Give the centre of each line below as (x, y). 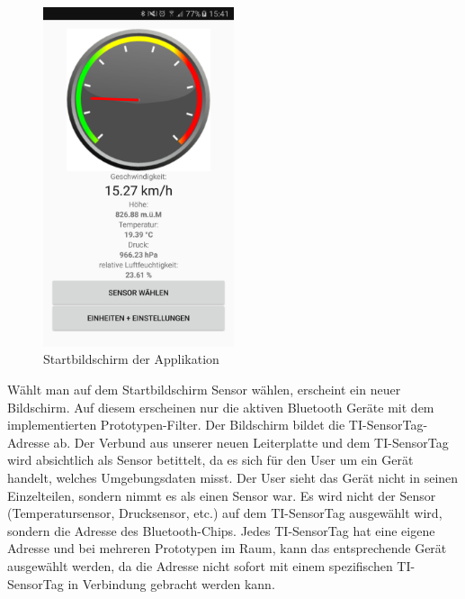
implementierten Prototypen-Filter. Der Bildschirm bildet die (176, 425)
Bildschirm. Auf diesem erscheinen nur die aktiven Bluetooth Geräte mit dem (221, 407)
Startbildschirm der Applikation (131, 359)
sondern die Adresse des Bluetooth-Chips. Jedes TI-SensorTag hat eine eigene (221, 530)
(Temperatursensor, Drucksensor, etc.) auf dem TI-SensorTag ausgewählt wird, (225, 513)
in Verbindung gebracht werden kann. (171, 583)
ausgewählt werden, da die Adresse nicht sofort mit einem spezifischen (200, 566)
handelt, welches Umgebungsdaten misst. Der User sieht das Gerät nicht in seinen (233, 478)
